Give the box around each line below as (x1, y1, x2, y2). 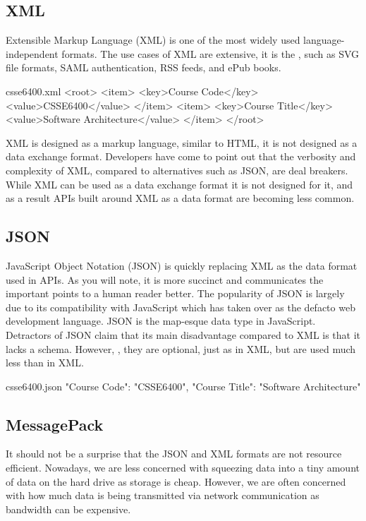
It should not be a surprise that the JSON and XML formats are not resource (6, 446, 342, 461)
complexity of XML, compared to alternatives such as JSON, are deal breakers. (6, 162, 348, 177)
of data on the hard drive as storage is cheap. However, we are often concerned (6, 474, 346, 489)
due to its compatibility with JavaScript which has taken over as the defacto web (6, 299, 355, 314)
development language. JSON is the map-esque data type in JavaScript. (6, 313, 316, 328)
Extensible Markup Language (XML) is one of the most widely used (6, 32, 300, 47)
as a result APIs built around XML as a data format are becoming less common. (6, 191, 355, 205)
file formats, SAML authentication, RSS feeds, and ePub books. (6, 60, 281, 75)
